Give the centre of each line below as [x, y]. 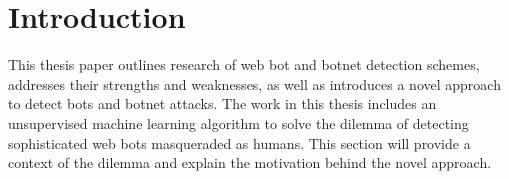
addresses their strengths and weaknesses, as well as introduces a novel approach [254, 83]
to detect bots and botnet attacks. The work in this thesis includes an [222, 103]
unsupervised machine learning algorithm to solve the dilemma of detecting [238, 122]
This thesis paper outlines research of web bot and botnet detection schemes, [244, 64]
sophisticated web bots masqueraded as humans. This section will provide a [239, 142]
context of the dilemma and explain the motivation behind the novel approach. [250, 162]
